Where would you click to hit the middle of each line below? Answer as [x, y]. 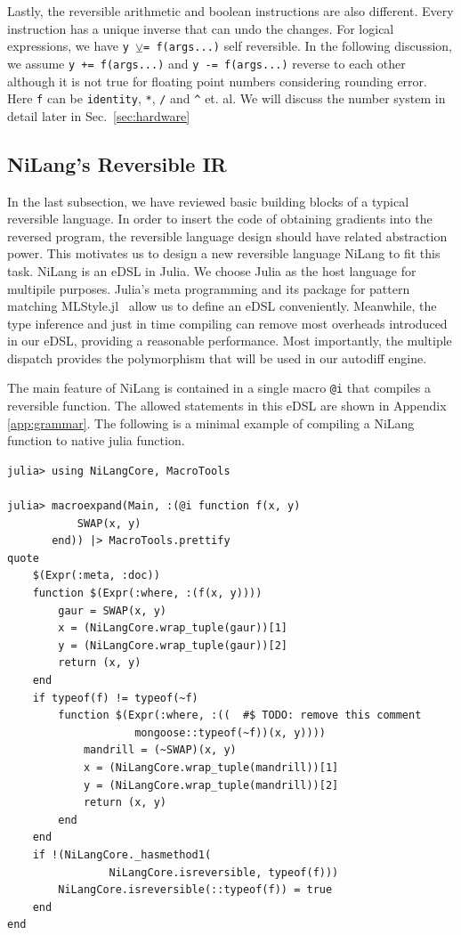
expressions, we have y [68, 46]
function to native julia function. [96, 440]
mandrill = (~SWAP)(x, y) [160, 750]
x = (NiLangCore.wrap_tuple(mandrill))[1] [211, 768]
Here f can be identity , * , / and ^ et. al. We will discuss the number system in [226, 98]
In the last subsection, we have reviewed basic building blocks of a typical [208, 201]
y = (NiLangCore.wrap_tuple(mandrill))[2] [211, 785]
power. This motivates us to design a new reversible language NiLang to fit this [224, 253]
